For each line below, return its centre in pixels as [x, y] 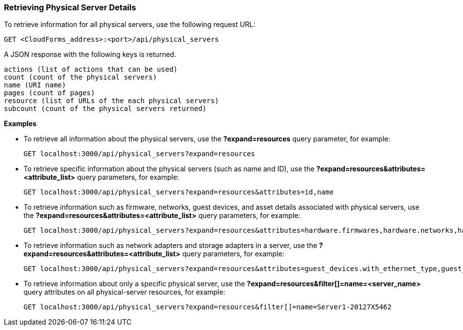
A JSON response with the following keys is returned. [90, 55]
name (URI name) [35, 85]
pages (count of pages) [50, 93]
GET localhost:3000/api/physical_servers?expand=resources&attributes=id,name [179, 192]
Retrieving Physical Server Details [70, 7]
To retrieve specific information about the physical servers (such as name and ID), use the [169, 169]
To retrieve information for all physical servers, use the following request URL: [130, 25]
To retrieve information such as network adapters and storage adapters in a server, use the [170, 246]
